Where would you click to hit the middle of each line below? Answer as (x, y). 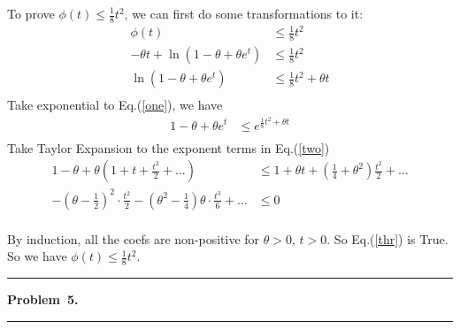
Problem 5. (43, 299)
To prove (31, 13)
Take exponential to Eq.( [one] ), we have (115, 105)
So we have (37, 256)
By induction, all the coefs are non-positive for (134, 238)
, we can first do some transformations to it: (244, 13)
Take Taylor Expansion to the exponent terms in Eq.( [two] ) (169, 147)
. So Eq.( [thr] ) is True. (387, 238)
